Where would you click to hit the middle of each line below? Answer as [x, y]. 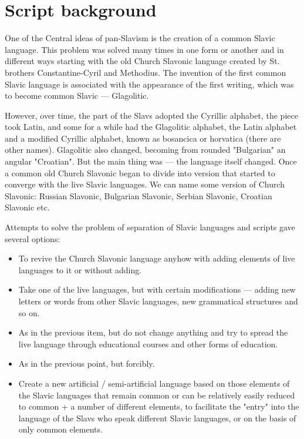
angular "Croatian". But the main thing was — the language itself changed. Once [151, 161]
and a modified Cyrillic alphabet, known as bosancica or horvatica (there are [143, 138]
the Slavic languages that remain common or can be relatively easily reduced [157, 395]
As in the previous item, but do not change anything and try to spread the [153, 332]
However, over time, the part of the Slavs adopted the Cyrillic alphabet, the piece [151, 115]
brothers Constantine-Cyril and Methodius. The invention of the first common [146, 72]
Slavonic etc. [27, 207]
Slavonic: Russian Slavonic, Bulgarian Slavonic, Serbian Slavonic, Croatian [139, 195]
